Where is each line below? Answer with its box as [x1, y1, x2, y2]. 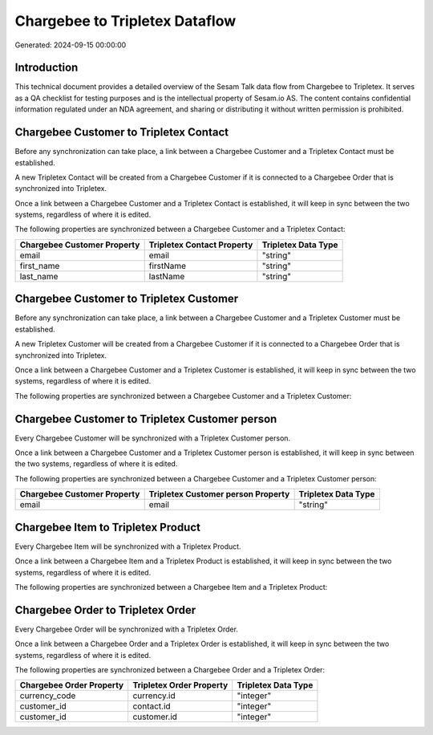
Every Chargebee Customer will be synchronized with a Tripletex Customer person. [14, 433, 291, 443]
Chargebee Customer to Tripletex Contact [14, 125, 229, 140]
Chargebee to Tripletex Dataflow [14, 12, 237, 30]
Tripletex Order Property [132, 680, 229, 691]
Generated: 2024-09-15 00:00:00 [14, 40, 127, 50]
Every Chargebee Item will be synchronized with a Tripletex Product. [14, 542, 241, 551]
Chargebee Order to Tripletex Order [14, 603, 196, 617]
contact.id [132, 700, 172, 712]
